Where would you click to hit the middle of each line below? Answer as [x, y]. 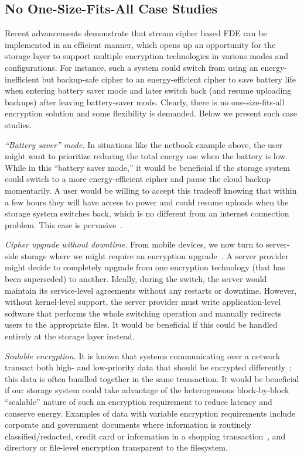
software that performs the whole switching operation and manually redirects [143, 313]
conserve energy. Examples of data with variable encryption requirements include [150, 413]
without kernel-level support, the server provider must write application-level [143, 302]
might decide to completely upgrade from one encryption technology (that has [145, 267]
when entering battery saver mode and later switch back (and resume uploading [148, 90]
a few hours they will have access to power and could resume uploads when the [147, 202]
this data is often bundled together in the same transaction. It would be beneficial [152, 378]
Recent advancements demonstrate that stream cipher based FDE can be [136, 33]
